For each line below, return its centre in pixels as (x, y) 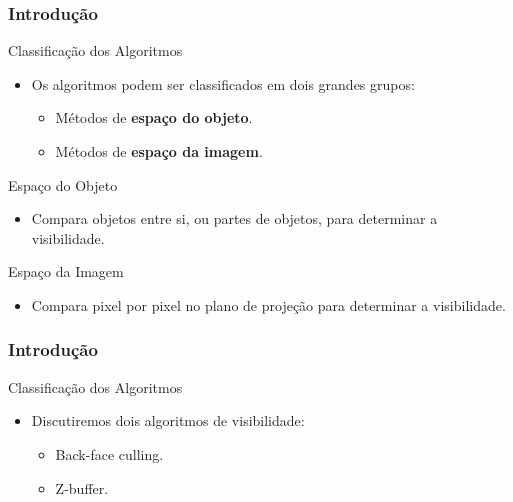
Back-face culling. (109, 453)
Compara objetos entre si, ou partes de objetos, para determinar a (234, 218)
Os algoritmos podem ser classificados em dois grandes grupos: (223, 83)
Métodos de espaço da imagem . (159, 151)
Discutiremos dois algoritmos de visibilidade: (168, 420)
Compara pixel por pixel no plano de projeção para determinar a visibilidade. (268, 304)
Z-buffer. (82, 487)
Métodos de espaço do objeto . (154, 117)
